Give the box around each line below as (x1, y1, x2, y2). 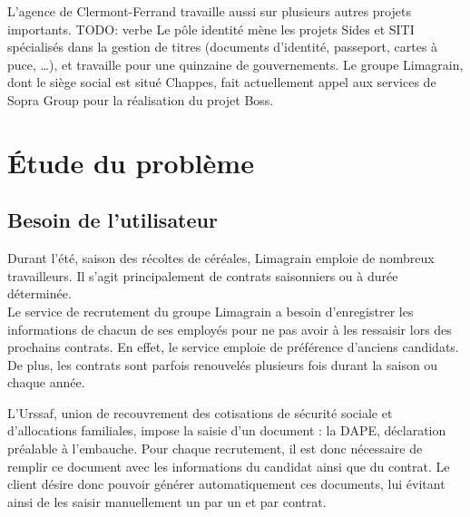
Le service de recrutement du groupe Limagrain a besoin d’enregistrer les (7, 301, 414, 320)
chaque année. (7, 373, 85, 392)
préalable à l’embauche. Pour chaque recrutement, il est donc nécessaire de (7, 439, 423, 458)
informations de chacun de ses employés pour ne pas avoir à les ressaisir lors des (7, 319, 452, 338)
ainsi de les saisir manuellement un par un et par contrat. (7, 492, 327, 511)
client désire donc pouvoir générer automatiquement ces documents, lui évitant (7, 474, 446, 493)
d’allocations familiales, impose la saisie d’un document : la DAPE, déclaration (7, 421, 446, 440)
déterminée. (7, 284, 72, 303)
